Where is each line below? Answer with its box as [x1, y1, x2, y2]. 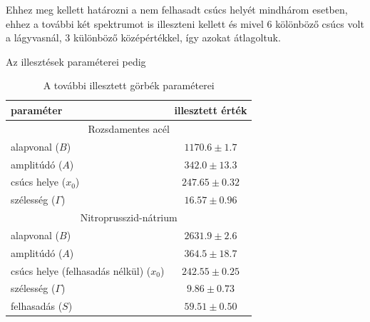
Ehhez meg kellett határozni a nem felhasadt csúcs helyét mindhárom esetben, [6, 2, 348, 16]
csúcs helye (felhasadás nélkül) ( [11, 263, 151, 278]
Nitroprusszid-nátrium [80, 210, 178, 225]
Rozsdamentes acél [88, 121, 170, 136]
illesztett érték [174, 102, 247, 117]
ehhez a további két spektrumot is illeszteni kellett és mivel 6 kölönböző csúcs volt [6, 16, 364, 31]
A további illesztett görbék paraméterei [43, 78, 215, 93]
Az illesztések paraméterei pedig [6, 54, 146, 69]
